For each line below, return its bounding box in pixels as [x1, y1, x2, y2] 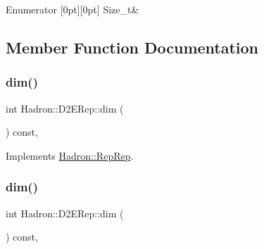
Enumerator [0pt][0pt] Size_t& [6, 2, 139, 16]
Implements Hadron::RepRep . [6, 148, 134, 162]
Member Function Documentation [6, 36, 259, 58]
